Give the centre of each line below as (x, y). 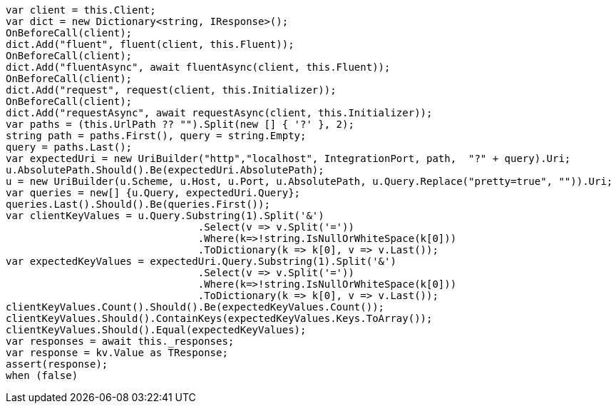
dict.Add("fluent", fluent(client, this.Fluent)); (150, 44)
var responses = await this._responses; (120, 341)
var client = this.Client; (81, 10)
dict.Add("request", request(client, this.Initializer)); (171, 90)
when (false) (42, 375)
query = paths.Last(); (69, 147)
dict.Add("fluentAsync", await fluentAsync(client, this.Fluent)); (198, 67)
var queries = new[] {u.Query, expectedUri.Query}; (153, 193)
